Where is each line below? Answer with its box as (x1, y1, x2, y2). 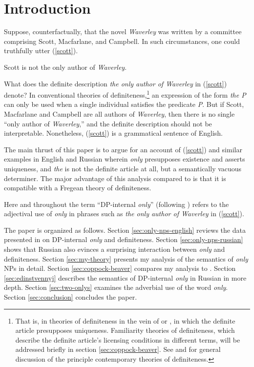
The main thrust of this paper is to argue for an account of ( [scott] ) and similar (4, 144, 242, 154)
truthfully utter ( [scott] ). (4, 45, 78, 56)
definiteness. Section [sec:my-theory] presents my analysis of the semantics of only (4, 253, 248, 264)
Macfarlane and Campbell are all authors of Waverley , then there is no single (4, 108, 235, 119)
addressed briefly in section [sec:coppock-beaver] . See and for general (15, 344, 221, 354)
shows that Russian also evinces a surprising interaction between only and (4, 244, 225, 254)
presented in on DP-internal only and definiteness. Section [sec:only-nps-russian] (4, 234, 243, 245)
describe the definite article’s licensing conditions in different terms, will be (15, 334, 240, 345)
